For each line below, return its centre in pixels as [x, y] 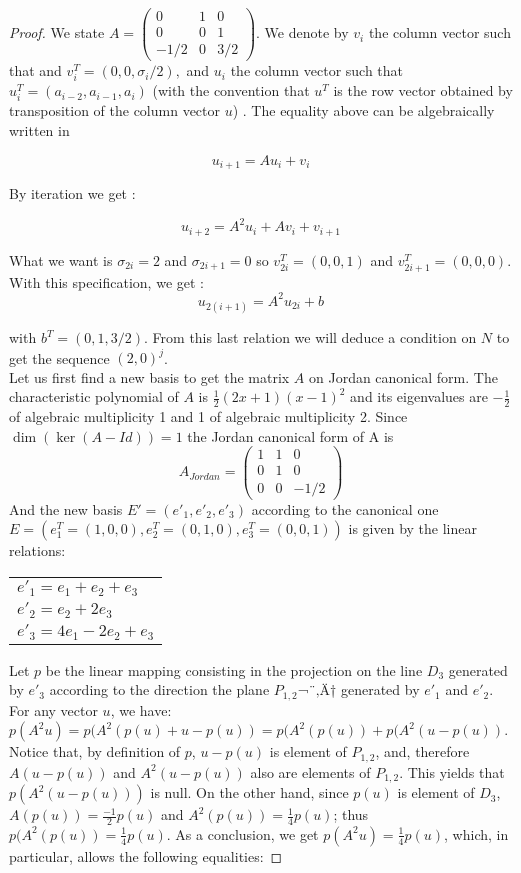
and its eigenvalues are [419, 396]
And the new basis [66, 508]
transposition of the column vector [115, 110]
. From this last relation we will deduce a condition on [310, 337]
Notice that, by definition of [95, 751]
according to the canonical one [345, 508]
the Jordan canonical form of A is [290, 435]
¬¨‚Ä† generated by [358, 689]
